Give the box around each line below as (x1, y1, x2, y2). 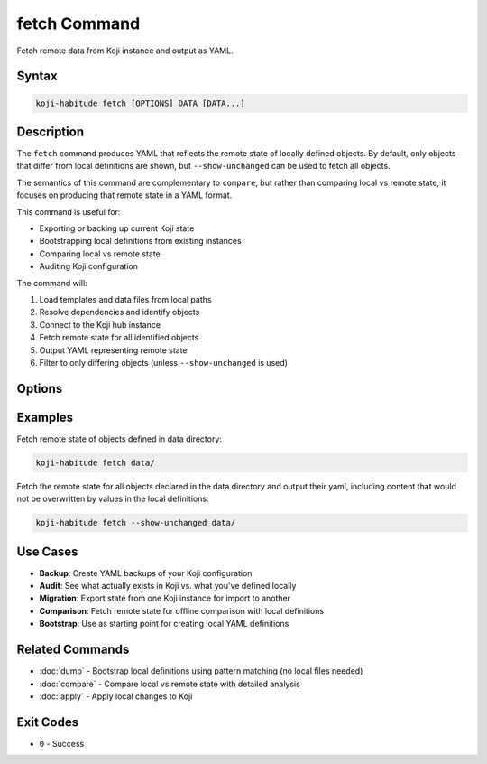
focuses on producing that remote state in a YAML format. (16, 190, 233, 200)
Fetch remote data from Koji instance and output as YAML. (16, 45, 234, 56)
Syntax (16, 69, 58, 84)
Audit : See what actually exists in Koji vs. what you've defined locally (39, 581, 297, 592)
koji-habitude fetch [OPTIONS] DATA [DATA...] (35, 98, 245, 108)
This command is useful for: (16, 206, 121, 217)
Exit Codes (16, 714, 79, 730)
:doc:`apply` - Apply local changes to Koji (39, 691, 193, 702)
